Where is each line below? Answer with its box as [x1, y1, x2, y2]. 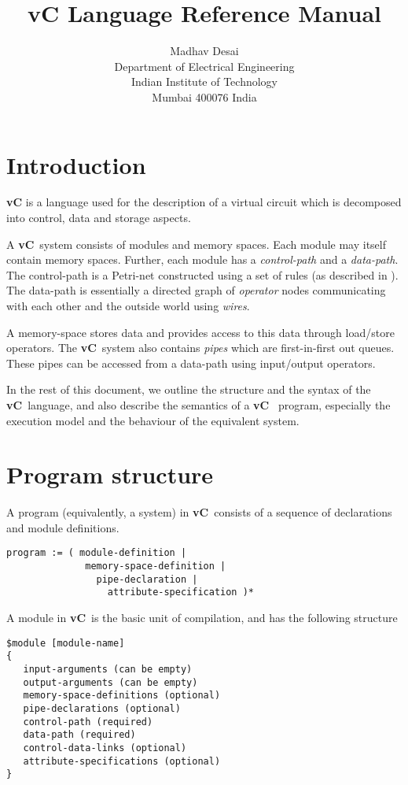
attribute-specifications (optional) [23, 755, 221, 767]
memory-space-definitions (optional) [23, 690, 221, 702]
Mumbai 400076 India [152, 88, 257, 105]
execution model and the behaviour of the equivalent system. [6, 412, 300, 428]
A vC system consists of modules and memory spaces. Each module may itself [6, 235, 387, 252]
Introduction [6, 148, 146, 180]
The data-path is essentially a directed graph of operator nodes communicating [6, 282, 386, 298]
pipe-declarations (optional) [23, 702, 181, 714]
